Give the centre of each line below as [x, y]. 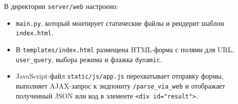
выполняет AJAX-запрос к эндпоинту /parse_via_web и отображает [120, 85]
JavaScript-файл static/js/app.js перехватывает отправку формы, [119, 76]
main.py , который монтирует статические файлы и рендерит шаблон [120, 23]
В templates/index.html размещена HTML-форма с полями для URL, [125, 49]
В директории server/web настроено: [61, 6]
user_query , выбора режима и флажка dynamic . [89, 59]
